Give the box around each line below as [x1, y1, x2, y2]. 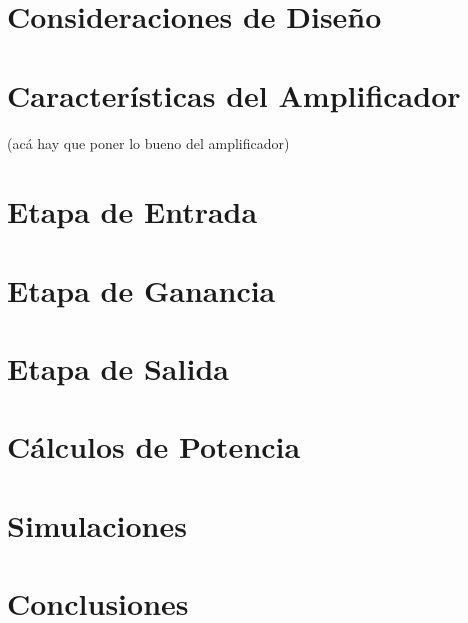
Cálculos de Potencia [7, 426, 301, 467]
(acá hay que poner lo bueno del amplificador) [7, 132, 290, 153]
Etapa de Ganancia [7, 269, 276, 310]
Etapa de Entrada [7, 191, 258, 232]
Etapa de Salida [7, 348, 229, 389]
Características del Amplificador [7, 74, 461, 115]
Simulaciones [7, 504, 187, 545]
